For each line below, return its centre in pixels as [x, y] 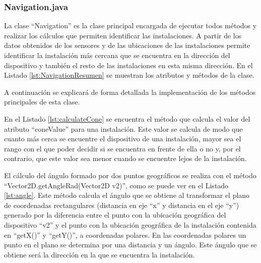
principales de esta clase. [42, 102]
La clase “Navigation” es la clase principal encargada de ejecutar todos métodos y [130, 25]
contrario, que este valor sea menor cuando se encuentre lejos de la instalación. [125, 158]
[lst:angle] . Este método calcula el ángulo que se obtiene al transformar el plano [127, 195]
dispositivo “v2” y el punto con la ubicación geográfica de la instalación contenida [130, 224]
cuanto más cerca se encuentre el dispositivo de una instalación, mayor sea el [123, 139]
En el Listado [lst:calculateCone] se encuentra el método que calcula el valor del [127, 118]
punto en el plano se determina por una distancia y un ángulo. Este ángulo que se [130, 245]
